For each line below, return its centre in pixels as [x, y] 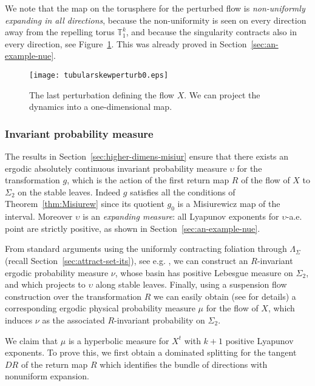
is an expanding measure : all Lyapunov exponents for [181, 216]
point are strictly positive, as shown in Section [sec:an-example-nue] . [133, 228]
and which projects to [45, 284]
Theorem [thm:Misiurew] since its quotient [85, 204]
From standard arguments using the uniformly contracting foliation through [146, 249]
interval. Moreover [39, 216]
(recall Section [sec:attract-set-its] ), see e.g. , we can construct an [127, 260]
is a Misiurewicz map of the [229, 204]
